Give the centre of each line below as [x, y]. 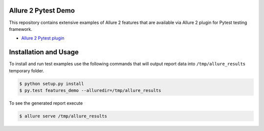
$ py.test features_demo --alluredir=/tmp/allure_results [90, 90]
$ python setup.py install [52, 84]
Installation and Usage [44, 52]
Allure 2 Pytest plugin [43, 38]
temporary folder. [26, 70]
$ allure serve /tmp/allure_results [63, 116]
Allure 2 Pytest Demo [42, 11]
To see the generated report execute [46, 103]
